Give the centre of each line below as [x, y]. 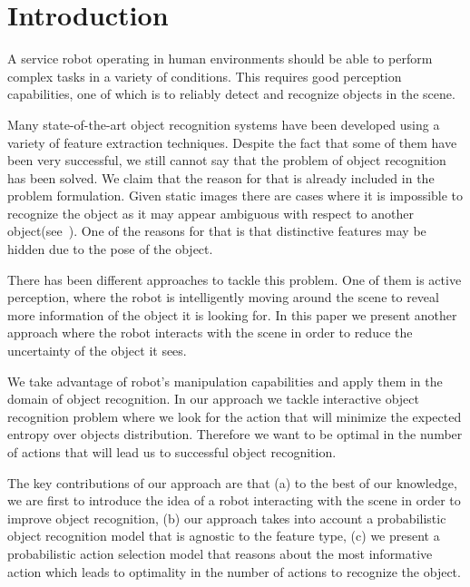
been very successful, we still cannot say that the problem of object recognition [227, 160]
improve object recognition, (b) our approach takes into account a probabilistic [227, 518]
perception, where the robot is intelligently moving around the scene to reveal [223, 297]
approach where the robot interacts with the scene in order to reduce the [210, 333]
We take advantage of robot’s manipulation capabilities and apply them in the [225, 381]
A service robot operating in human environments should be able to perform [220, 59]
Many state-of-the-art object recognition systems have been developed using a [224, 124]
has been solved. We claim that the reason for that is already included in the [221, 177]
